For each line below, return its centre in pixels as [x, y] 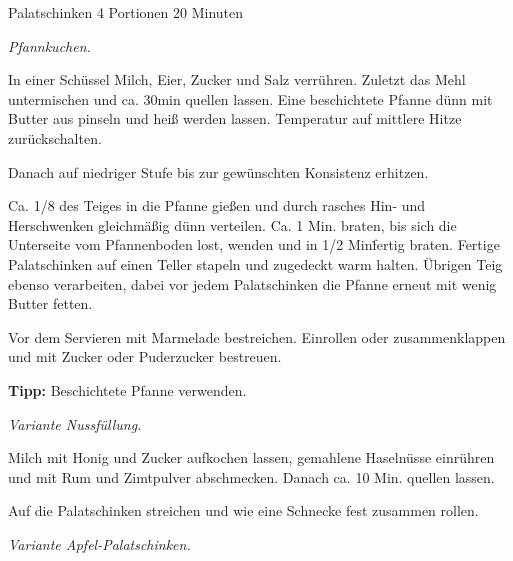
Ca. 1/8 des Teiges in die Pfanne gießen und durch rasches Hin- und [217, 205]
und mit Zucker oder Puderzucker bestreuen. [145, 356]
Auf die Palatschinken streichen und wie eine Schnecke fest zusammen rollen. [243, 510]
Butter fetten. [50, 303]
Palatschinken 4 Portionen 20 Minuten [126, 12]
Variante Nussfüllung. [75, 423]
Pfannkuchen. [49, 45]
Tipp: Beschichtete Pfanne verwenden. [127, 389]
